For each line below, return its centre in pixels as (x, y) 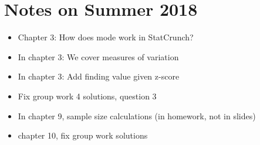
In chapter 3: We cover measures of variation (98, 56)
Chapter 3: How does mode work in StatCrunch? (106, 37)
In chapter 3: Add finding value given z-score (99, 76)
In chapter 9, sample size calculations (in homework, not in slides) (137, 115)
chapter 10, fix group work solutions (83, 135)
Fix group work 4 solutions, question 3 (87, 96)
